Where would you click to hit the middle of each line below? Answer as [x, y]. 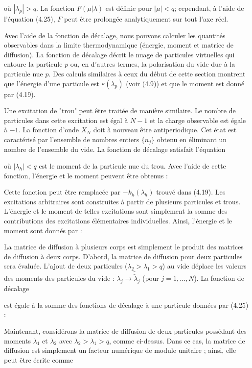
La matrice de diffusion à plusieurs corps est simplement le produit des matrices [124, 247]
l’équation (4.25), [30, 19]
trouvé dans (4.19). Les [191, 192]
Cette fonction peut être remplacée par [62, 192]
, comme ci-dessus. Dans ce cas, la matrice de [177, 340]
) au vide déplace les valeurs [204, 266]
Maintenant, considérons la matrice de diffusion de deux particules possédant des [125, 331]
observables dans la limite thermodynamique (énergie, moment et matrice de [119, 45]
